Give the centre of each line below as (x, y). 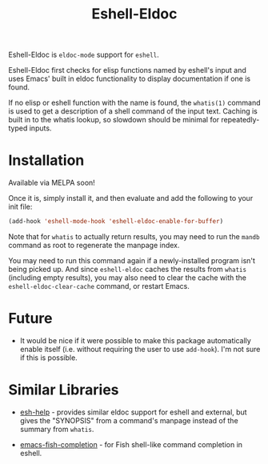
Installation (46, 160)
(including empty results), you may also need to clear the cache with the (127, 278)
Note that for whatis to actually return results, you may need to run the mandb (134, 236)
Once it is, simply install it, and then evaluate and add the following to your (131, 198)
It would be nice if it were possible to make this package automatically (136, 340)
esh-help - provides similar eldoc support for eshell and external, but (133, 412)
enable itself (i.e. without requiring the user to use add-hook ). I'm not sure (140, 349)
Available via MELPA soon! (52, 183)
